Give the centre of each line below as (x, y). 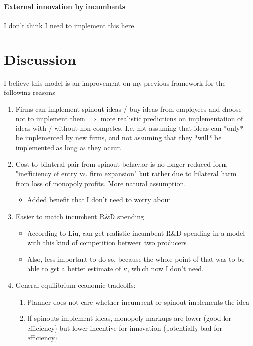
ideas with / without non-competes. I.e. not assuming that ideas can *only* (129, 128)
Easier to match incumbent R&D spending (80, 216)
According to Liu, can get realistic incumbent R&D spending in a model (136, 233)
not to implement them (50, 118)
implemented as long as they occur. (69, 147)
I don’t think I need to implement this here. (70, 25)
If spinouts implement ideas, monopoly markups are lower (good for (129, 318)
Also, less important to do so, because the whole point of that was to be (136, 259)
